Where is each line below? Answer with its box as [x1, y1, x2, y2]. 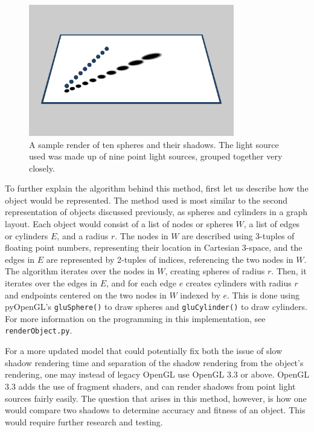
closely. [29, 161, 55, 174]
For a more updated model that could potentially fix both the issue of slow [5, 344, 283, 357]
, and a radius [57, 229, 109, 242]
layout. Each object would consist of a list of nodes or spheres [5, 218, 233, 230]
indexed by [180, 288, 220, 301]
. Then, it [271, 265, 307, 277]
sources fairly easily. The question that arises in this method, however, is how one [5, 392, 307, 404]
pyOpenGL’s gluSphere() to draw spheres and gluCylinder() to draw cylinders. [5, 300, 307, 313]
